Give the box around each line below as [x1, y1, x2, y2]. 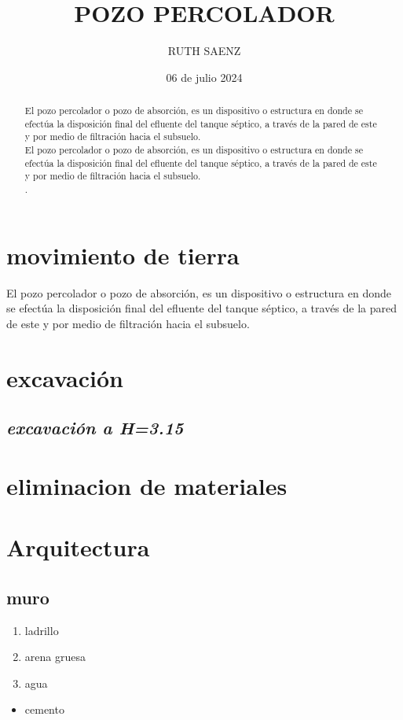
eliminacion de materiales [6, 469, 288, 501]
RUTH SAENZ [167, 42, 241, 59]
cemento [24, 701, 64, 718]
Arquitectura [6, 531, 150, 563]
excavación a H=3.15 [6, 415, 184, 440]
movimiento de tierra [6, 238, 240, 271]
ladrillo [24, 622, 59, 638]
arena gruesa [24, 648, 86, 665]
